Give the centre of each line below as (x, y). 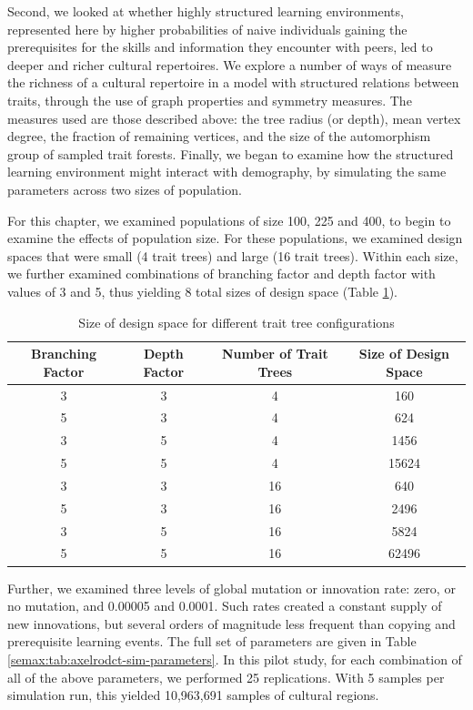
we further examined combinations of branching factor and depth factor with (221, 274)
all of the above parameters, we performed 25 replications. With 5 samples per (226, 677)
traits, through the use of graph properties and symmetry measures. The (210, 100)
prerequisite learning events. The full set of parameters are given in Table (212, 641)
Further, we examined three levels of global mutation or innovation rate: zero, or (231, 588)
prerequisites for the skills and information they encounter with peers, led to (220, 47)
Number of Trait (275, 354)
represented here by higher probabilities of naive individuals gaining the (207, 29)
